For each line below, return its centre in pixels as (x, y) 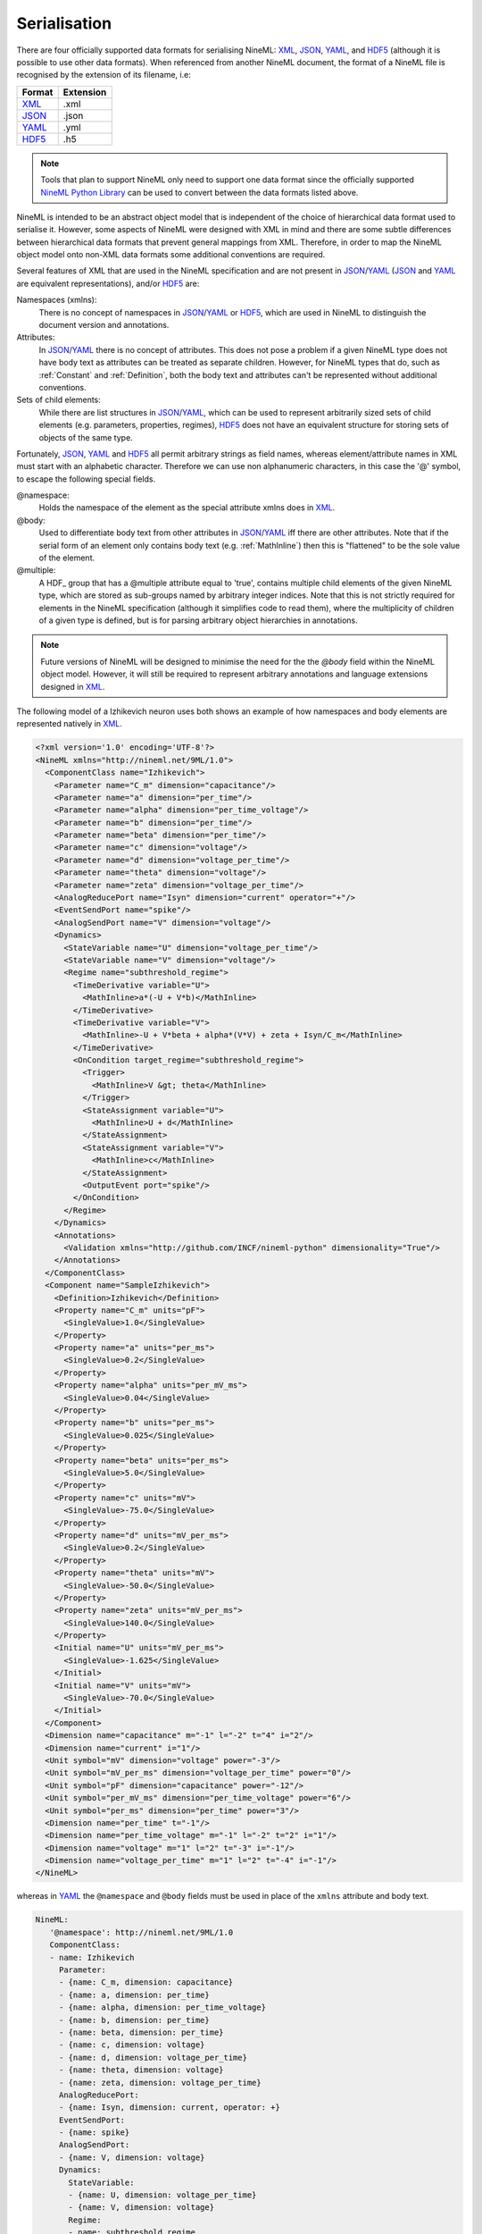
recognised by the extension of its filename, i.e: (104, 75)
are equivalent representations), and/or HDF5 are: (108, 283)
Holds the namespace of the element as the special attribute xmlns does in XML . (187, 508)
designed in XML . (73, 686)
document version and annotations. (104, 325)
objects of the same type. (86, 437)
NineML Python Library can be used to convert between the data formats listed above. (199, 192)
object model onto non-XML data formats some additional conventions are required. (171, 255)
